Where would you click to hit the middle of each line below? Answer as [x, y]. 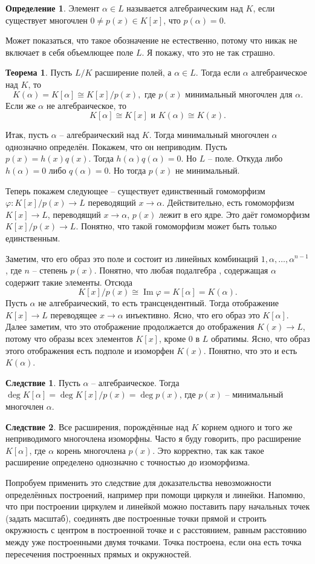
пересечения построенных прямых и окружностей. [99, 553]
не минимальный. [207, 170]
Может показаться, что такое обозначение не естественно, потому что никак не [151, 40]
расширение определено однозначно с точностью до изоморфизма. [128, 462]
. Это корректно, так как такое [208, 450]
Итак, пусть [27, 135]
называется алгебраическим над [185, 8]
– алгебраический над [99, 135]
